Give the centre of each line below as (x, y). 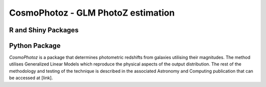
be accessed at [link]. (31, 78)
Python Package (35, 46)
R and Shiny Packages (44, 30)
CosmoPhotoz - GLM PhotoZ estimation (92, 13)
